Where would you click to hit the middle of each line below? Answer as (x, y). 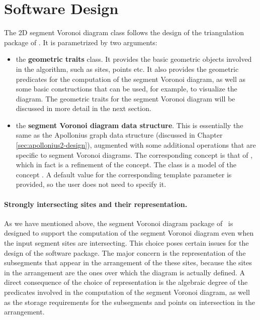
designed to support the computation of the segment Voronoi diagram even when (129, 233)
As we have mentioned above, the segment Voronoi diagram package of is (119, 223)
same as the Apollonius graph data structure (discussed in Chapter (119, 135)
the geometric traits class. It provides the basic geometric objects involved (134, 59)
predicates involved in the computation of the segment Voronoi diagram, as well (127, 292)
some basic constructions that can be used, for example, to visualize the (126, 89)
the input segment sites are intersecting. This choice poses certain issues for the (126, 243)
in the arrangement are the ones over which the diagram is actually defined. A (125, 272)
